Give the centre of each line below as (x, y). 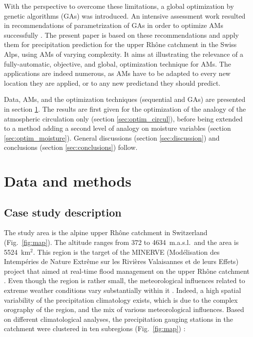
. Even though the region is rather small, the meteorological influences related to (125, 280)
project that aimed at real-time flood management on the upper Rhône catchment (127, 271)
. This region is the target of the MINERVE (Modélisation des (126, 252)
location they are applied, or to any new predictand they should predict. (112, 83)
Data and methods (68, 181)
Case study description (63, 212)
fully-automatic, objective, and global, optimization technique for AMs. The (117, 63)
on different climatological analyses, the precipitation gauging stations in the (119, 319)
